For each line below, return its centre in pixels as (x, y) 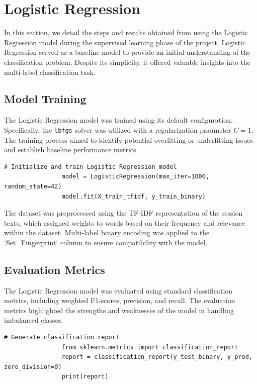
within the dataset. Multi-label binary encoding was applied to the (107, 232)
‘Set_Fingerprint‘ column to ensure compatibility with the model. (106, 242)
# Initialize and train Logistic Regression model (91, 167)
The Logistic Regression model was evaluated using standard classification (118, 290)
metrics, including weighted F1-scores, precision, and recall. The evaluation (120, 300)
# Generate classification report (62, 338)
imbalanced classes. (34, 320)
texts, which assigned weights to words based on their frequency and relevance (125, 222)
